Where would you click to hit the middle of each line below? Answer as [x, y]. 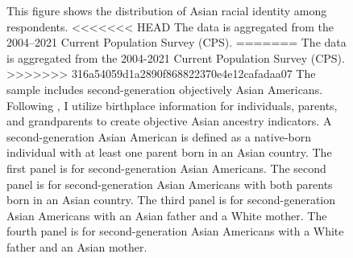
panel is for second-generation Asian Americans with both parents [170, 184]
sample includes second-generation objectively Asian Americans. [165, 89]
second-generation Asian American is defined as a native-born [159, 136]
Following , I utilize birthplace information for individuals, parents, [172, 105]
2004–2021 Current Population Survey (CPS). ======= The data [176, 42]
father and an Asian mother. [77, 246]
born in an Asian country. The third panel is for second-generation [171, 200]
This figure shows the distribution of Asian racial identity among [167, 10]
